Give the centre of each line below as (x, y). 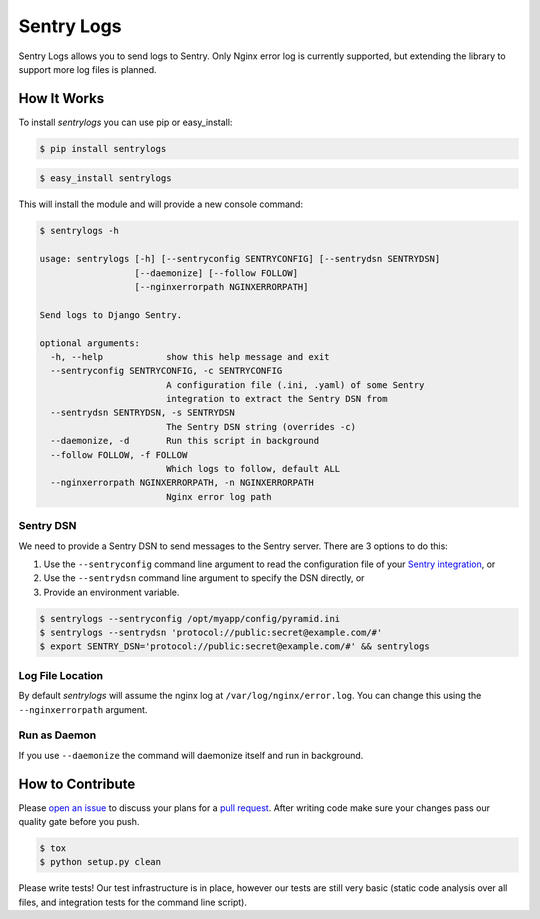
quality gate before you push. (79, 822)
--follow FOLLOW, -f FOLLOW (119, 454)
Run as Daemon (57, 735)
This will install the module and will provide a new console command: (161, 204)
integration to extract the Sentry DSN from (276, 399)
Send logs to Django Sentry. (111, 314)
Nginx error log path (218, 496)
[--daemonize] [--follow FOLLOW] (216, 273)
